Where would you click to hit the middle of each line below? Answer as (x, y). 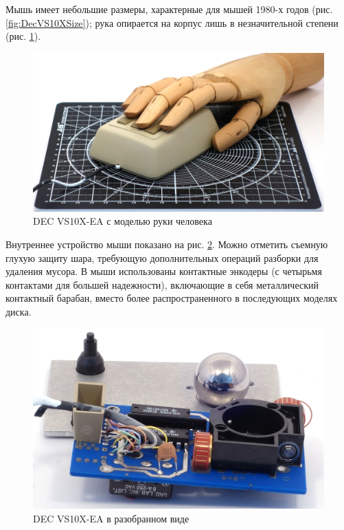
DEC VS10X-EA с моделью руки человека (123, 221)
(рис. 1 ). (23, 36)
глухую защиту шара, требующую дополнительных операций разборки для (162, 257)
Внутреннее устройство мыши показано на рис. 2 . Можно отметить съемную (167, 244)
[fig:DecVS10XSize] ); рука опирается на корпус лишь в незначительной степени (172, 22)
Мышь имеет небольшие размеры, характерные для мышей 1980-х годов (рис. (169, 9)
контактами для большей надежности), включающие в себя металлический (162, 284)
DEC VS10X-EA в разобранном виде (111, 518)
